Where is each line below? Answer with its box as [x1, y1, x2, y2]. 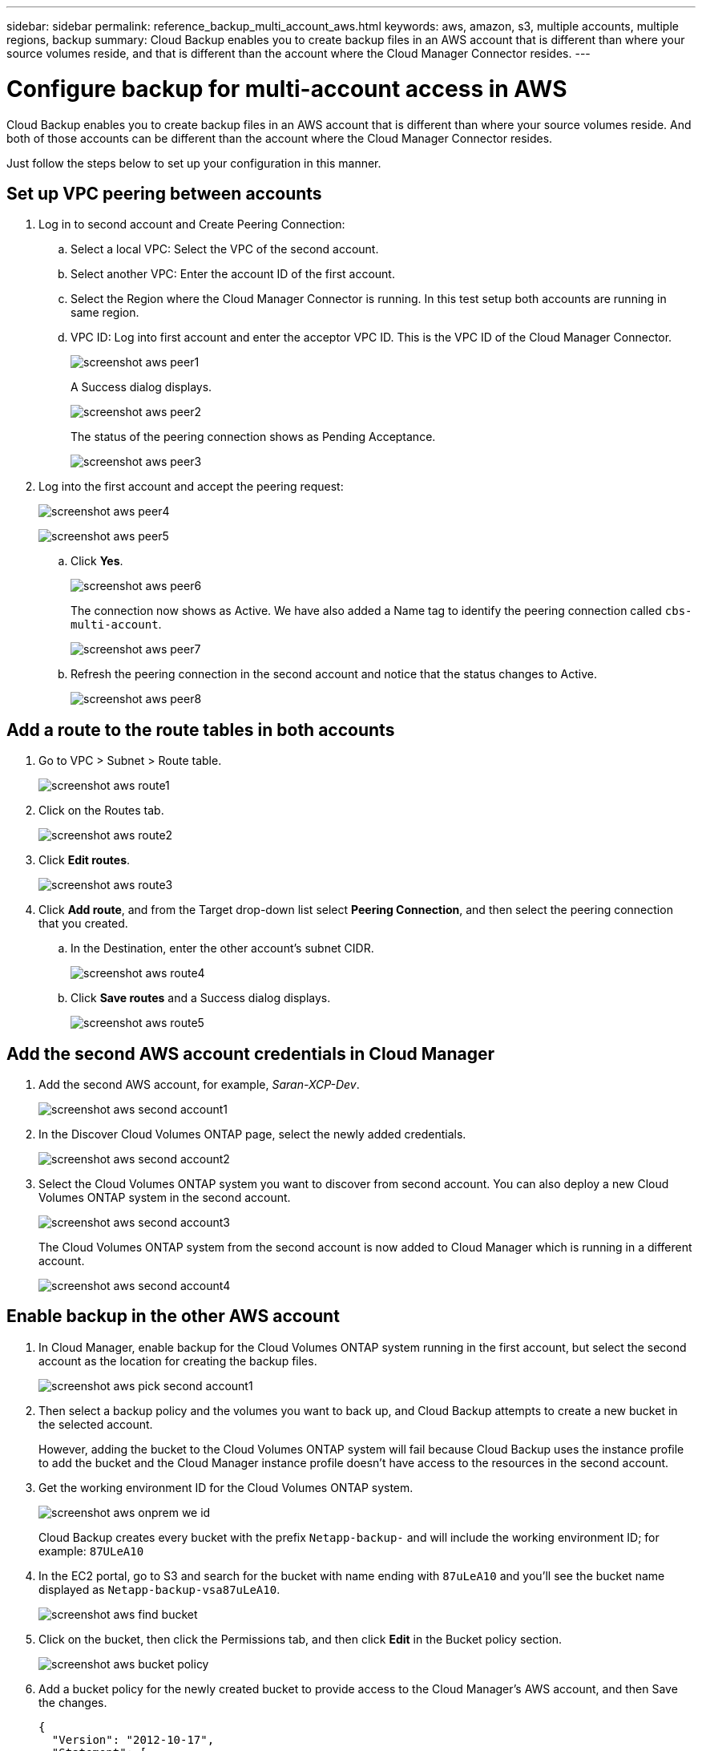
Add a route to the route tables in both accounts [6, 719, 395, 740]
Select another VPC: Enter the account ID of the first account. [71, 267, 395, 281]
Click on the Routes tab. [38, 803, 164, 818]
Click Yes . [71, 554, 123, 568]
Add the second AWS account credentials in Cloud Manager [6, 1043, 495, 1064]
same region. [71, 305, 139, 320]
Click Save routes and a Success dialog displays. [71, 991, 331, 1005]
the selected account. [38, 1417, 153, 1431]
